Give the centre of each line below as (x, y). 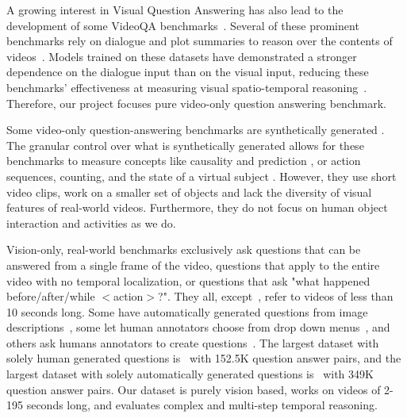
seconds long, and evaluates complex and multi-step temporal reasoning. (202, 405)
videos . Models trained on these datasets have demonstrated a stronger (182, 56)
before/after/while (51, 296)
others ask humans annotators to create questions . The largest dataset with (193, 342)
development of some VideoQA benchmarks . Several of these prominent (183, 25)
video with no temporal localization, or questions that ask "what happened (188, 280)
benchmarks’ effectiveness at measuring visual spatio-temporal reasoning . (187, 87)
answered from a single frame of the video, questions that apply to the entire (193, 265)
